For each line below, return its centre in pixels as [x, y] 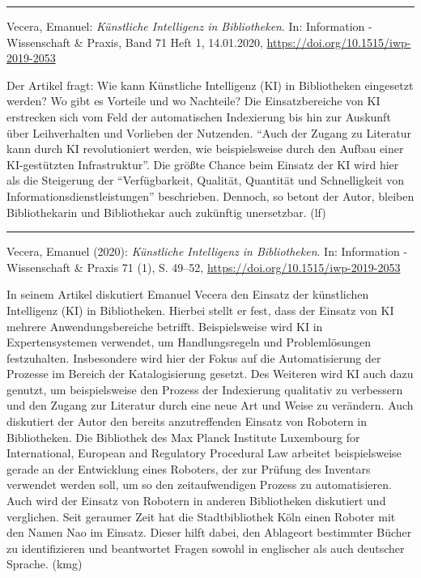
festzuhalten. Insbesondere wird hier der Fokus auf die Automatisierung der [194, 357]
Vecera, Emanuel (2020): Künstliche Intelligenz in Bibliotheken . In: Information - [207, 251]
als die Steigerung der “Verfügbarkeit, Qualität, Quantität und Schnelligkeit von [206, 180]
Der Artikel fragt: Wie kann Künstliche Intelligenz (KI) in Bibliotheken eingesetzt [210, 85]
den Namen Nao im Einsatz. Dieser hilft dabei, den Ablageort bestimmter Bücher [209, 532]
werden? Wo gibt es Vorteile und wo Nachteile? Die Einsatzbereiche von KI [193, 101]
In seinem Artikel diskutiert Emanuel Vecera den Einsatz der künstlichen [188, 294]
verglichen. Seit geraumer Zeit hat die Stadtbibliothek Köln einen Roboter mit [201, 516]
